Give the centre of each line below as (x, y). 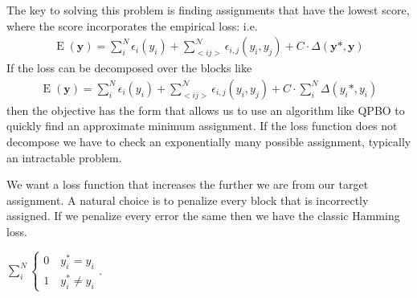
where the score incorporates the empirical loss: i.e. (132, 25)
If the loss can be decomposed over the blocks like (129, 68)
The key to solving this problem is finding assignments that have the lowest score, (208, 10)
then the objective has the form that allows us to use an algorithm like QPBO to (206, 110)
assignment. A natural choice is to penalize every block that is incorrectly (188, 200)
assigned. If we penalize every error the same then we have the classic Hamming (203, 216)
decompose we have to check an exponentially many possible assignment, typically (209, 142)
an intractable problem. (64, 157)
